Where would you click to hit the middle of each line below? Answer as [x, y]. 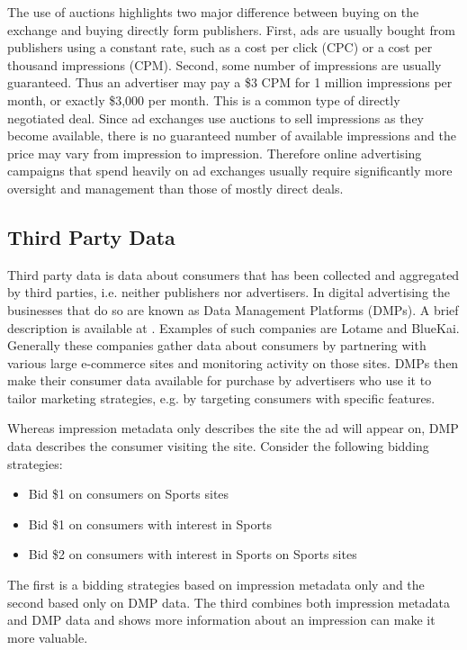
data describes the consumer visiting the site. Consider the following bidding [218, 446]
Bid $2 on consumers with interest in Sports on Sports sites [193, 554]
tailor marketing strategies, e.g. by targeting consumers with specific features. [221, 397]
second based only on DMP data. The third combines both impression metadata [229, 602]
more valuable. [48, 637]
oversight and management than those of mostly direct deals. [175, 188]
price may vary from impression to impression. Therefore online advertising [215, 153]
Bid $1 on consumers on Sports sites [129, 494]
